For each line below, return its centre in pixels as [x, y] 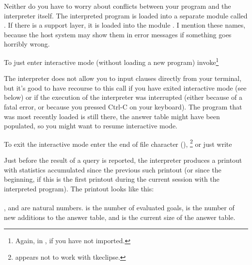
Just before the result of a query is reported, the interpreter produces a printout [123, 160]
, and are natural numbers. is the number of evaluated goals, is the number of [119, 207]
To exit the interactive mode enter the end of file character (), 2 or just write [118, 143]
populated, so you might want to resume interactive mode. [91, 126]
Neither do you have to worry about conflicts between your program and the [118, 6]
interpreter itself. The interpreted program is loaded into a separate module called [126, 15]
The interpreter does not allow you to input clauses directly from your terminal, [123, 78]
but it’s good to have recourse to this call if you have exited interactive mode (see [125, 87]
